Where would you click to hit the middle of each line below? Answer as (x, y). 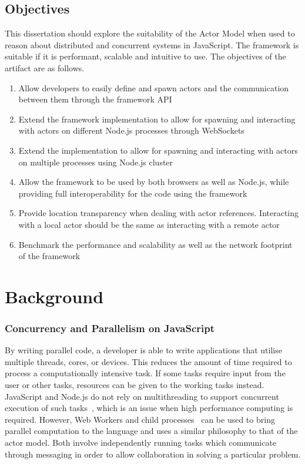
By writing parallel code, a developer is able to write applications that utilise (143, 350)
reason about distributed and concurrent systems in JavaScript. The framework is (152, 44)
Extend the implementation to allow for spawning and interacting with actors (158, 150)
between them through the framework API (95, 99)
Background (54, 296)
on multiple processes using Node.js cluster (96, 162)
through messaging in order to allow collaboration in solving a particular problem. (153, 454)
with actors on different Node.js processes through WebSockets (131, 130)
